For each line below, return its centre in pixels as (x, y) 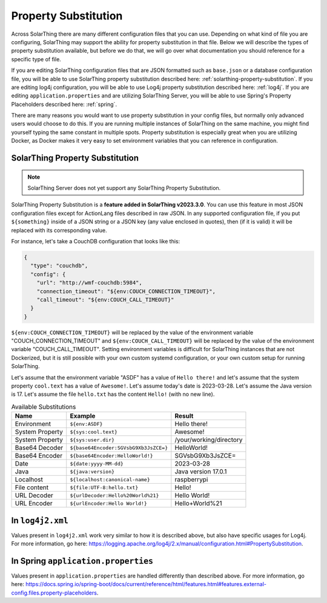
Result (184, 416)
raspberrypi (191, 479)
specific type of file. (36, 59)
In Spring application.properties (82, 561)
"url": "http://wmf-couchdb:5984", (89, 283)
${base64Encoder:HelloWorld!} (112, 456)
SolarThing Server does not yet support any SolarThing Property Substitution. (124, 188)
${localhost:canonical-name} (110, 479)
